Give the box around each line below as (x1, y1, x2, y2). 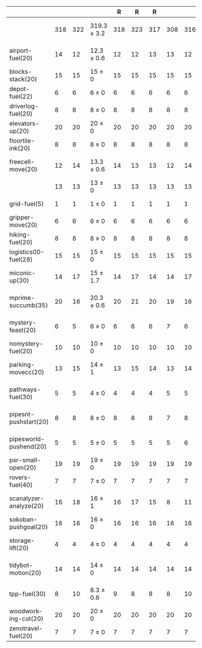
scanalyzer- (9, 494, 44, 503)
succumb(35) (9, 301, 48, 309)
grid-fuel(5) (9, 200, 44, 208)
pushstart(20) (9, 418, 49, 426)
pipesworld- (9, 435, 45, 443)
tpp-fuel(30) (9, 590, 46, 598)
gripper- (9, 213, 34, 221)
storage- (9, 536, 35, 545)
